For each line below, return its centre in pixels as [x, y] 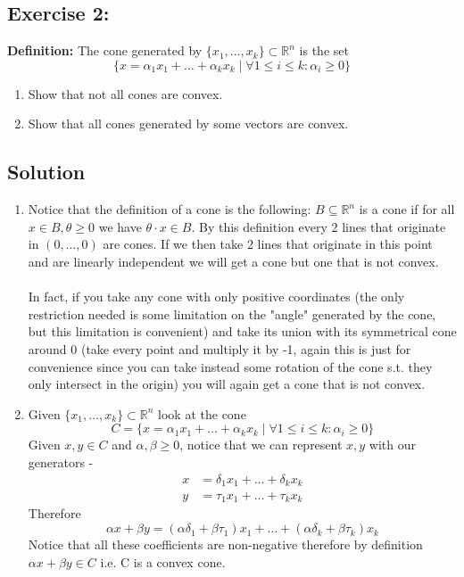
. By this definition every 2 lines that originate [319, 226]
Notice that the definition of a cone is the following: [170, 209]
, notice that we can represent [261, 445]
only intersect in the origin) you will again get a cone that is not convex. [227, 384]
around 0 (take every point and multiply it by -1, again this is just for [220, 348]
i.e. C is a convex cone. [163, 561]
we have [120, 226]
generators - [61, 462]
